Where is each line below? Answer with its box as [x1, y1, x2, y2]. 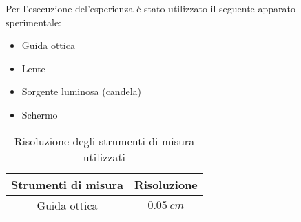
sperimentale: [6, 14, 62, 29]
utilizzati [83, 148, 126, 165]
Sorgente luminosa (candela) [21, 84, 141, 99]
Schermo [21, 107, 58, 121]
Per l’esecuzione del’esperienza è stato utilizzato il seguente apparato [6, 1, 295, 15]
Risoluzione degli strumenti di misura [14, 132, 195, 149]
